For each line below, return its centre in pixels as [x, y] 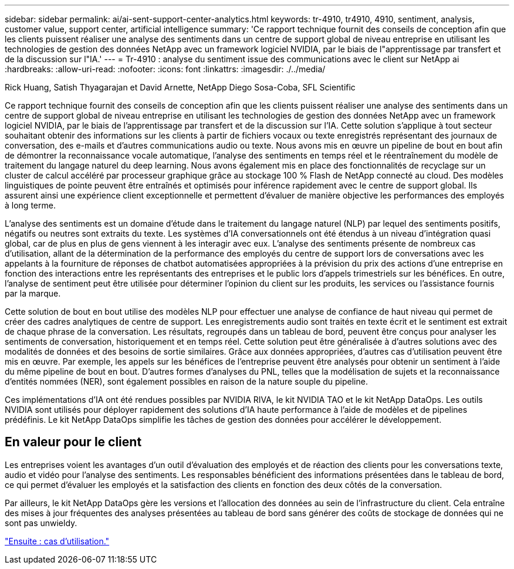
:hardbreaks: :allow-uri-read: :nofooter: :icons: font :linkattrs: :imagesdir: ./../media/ [165, 69]
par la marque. [33, 293]
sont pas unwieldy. [41, 523]
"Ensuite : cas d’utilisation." [57, 541]
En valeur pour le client [73, 442]
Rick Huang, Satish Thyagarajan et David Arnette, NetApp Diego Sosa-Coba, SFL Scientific [180, 87]
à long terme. [30, 205]
